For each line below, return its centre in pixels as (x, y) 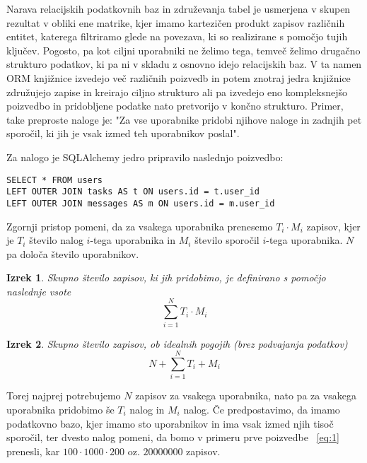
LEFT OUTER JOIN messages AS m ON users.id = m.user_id (141, 203)
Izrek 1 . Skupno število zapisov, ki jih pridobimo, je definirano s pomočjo (166, 277)
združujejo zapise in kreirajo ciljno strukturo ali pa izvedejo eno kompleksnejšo (177, 92)
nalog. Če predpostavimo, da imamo (262, 409)
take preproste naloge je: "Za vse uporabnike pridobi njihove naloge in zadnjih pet (184, 119)
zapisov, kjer (333, 226)
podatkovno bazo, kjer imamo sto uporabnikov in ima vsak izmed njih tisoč (170, 423)
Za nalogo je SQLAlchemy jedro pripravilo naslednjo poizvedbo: (145, 157)
